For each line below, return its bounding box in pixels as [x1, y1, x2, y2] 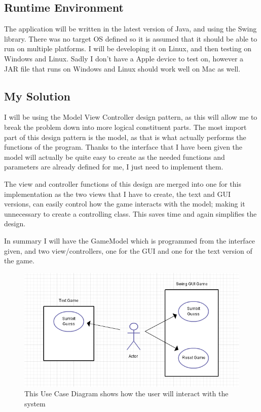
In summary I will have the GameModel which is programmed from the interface [4, 235, 255, 246]
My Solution [4, 88, 70, 104]
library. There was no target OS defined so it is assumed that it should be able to [4, 33, 257, 44]
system [24, 398, 46, 408]
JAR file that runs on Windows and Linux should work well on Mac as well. [4, 63, 241, 74]
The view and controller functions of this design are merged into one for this [4, 178, 241, 189]
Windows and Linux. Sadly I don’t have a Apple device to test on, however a [4, 53, 244, 63]
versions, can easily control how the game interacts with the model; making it [4, 198, 245, 209]
